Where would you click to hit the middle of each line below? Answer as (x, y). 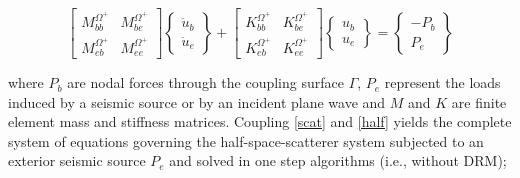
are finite (479, 101)
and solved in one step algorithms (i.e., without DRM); (338, 160)
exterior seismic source (77, 160)
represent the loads (442, 82)
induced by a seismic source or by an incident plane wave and (197, 101)
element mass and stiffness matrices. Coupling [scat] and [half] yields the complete (260, 121)
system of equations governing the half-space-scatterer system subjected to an (246, 140)
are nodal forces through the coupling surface (205, 82)
